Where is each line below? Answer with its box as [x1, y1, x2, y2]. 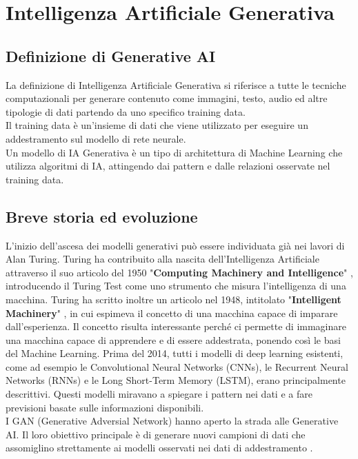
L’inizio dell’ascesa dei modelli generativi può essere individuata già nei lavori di [6, 238, 345, 252]
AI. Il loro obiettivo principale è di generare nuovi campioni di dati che [6, 427, 306, 441]
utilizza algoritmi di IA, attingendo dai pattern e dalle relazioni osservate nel [6, 159, 330, 173]
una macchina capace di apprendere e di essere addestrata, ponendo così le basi [6, 332, 341, 347]
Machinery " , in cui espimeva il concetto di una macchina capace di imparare [6, 305, 338, 320]
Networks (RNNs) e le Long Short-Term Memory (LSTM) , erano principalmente [6, 373, 346, 387]
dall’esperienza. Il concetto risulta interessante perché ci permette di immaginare [6, 319, 347, 334]
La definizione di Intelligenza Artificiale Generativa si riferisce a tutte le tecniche [6, 77, 346, 92]
